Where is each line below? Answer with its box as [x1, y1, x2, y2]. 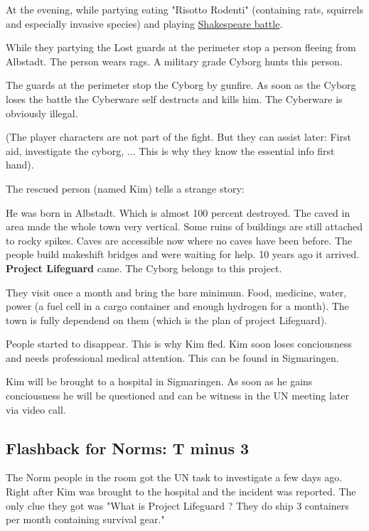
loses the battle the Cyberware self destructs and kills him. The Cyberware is [6, 91, 343, 106]
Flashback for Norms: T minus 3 [6, 436, 250, 458]
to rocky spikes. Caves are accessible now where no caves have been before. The [6, 232, 353, 247]
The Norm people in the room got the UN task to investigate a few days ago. [6, 470, 343, 485]
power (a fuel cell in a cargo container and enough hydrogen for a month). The [6, 299, 349, 313]
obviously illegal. [6, 105, 78, 120]
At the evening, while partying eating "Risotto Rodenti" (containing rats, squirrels [6, 2, 363, 16]
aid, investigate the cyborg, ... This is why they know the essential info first [6, 143, 335, 158]
